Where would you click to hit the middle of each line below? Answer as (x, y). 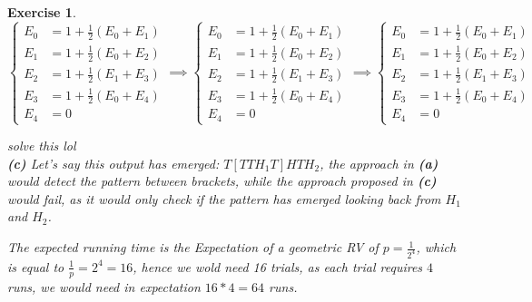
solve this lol (42, 146)
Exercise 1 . (42, 12)
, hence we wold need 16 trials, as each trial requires (278, 266)
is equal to (36, 266)
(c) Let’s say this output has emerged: (113, 163)
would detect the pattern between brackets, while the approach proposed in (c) (222, 181)
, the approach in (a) (379, 163)
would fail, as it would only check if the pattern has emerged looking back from (224, 198)
